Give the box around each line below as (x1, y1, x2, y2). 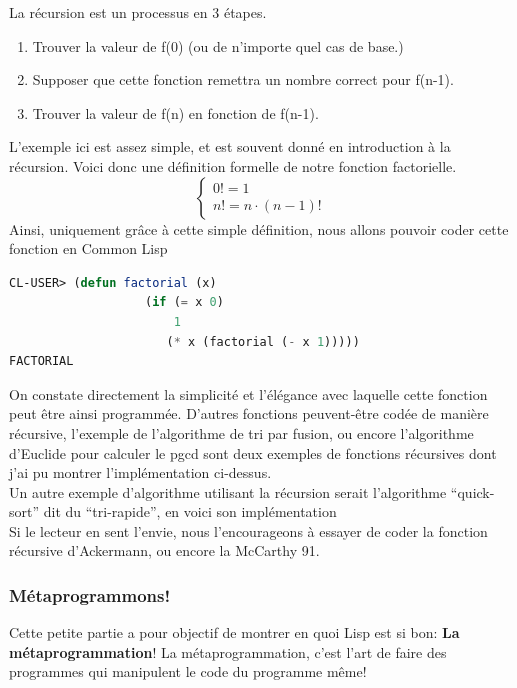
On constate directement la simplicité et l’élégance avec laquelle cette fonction (9, 383, 488, 404)
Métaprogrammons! (9, 582, 171, 607)
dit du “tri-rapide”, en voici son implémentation (43, 501, 337, 522)
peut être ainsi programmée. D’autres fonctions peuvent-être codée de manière (9, 403, 489, 424)
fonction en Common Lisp (9, 238, 168, 259)
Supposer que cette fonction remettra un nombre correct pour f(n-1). (32, 69, 454, 90)
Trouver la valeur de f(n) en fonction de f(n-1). (32, 102, 319, 123)
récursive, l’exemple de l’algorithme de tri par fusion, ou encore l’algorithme (9, 422, 474, 443)
